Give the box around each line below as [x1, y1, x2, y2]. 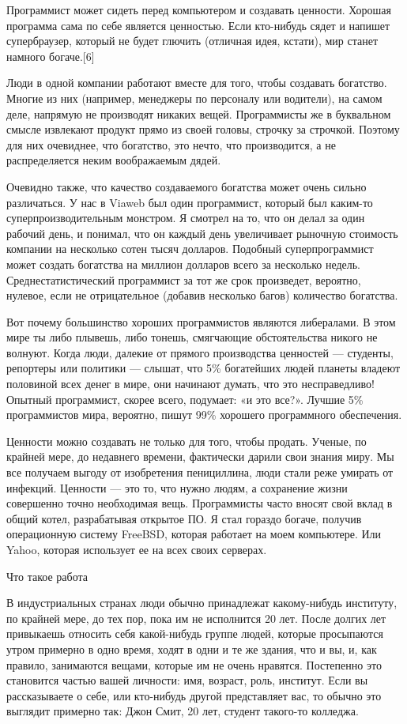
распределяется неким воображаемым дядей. [6, 152, 221, 168]
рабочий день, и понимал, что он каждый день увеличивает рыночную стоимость [6, 224, 398, 241]
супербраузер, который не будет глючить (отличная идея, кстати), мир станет [6, 32, 379, 49]
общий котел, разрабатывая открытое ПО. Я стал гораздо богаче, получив [6, 510, 362, 526]
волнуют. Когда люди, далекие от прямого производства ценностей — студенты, [6, 344, 394, 360]
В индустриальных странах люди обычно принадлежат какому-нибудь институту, [6, 594, 398, 611]
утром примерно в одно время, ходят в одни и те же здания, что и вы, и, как [6, 640, 377, 657]
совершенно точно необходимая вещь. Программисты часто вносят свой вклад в [6, 495, 393, 511]
